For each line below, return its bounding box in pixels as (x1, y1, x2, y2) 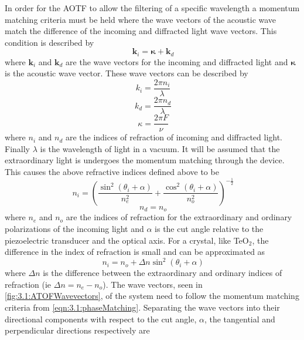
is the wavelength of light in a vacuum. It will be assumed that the (40, 142, 280, 154)
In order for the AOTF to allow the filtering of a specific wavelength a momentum (5, 2, 300, 14)
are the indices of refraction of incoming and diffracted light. (65, 131, 283, 143)
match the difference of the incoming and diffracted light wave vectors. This (5, 25, 277, 37)
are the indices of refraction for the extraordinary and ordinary (66, 211, 292, 223)
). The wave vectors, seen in (103, 278, 203, 290)
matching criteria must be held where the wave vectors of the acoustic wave (5, 13, 276, 25)
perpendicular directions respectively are (5, 324, 150, 336)
